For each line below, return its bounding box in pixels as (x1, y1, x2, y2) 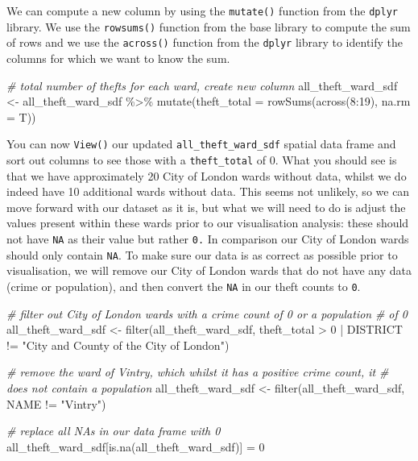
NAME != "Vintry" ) (6, 395, 106, 412)
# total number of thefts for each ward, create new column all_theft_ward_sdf (6, 77, 398, 93)
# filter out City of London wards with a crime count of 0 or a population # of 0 (6, 305, 408, 322)
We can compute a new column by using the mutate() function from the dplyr (6, 2, 398, 19)
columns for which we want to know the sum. (6, 49, 230, 66)
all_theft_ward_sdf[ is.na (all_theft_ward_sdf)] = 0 (6, 438, 265, 455)
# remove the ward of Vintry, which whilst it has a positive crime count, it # (6, 363, 389, 380)
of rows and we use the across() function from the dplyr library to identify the (6, 34, 404, 51)
